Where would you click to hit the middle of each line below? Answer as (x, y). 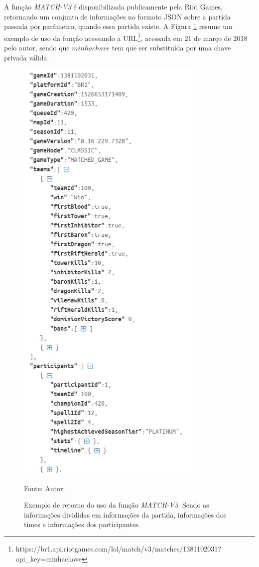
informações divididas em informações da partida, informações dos (125, 514)
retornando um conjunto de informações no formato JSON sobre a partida (117, 16)
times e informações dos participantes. (82, 524)
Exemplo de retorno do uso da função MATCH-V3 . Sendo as (117, 505)
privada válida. (27, 57)
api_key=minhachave (49, 558)
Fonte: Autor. (45, 488)
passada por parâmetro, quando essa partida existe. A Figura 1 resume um (118, 26)
